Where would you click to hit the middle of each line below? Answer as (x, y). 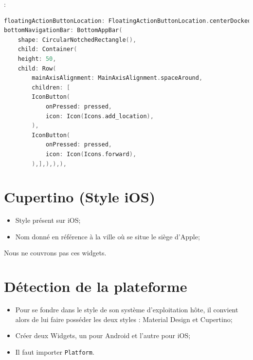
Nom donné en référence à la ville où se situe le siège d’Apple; (108, 236)
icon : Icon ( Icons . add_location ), (99, 116)
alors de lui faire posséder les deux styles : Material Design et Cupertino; (124, 319)
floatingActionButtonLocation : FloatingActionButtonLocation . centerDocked (128, 21)
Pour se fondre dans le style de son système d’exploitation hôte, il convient (127, 310)
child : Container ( (47, 49)
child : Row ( (37, 68)
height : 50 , (37, 59)
